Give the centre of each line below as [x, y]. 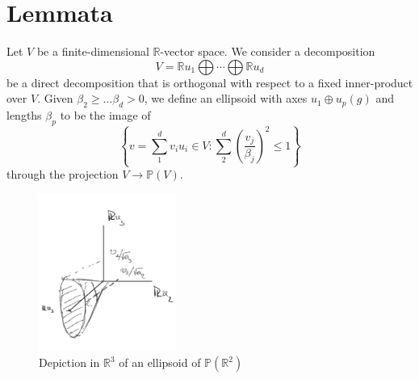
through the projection [63, 174]
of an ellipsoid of [160, 362]
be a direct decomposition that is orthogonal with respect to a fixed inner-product [210, 82]
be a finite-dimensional [93, 51]
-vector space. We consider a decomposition [268, 51]
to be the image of [105, 115]
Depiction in [69, 362]
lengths [24, 115]
